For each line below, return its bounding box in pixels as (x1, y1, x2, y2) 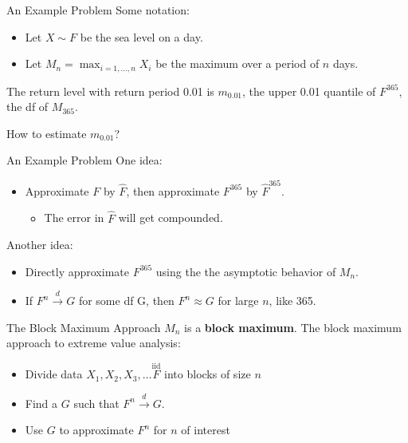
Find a (25, 394, 58, 411)
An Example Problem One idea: (6, 152, 163, 168)
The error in (44, 209, 104, 226)
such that (73, 394, 120, 411)
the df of (6, 98, 49, 115)
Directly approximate (25, 263, 129, 279)
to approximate (59, 421, 134, 438)
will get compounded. (118, 209, 223, 226)
